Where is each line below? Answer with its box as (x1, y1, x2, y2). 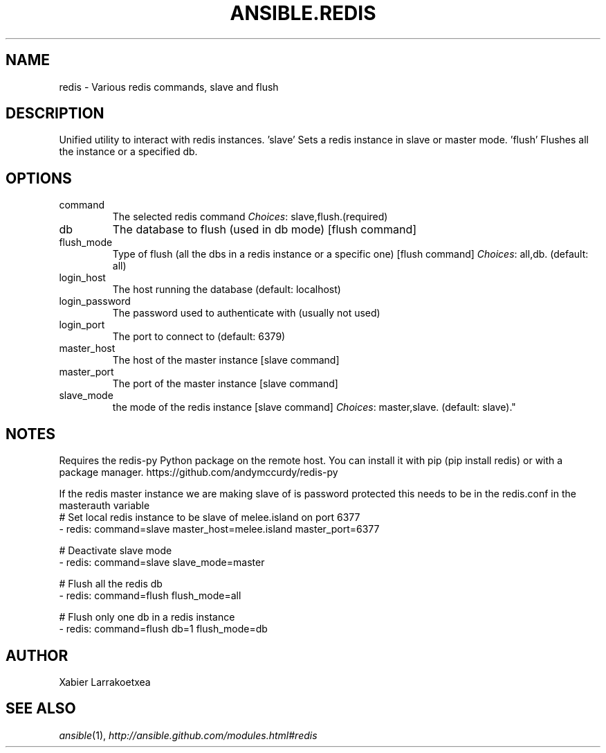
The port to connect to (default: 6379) (112, 330, 286, 343)
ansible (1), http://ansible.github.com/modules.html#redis (59, 729, 318, 741)
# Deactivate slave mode (59, 544, 172, 557)
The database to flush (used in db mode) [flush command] (112, 222, 417, 237)
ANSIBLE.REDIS (230, 1, 376, 25)
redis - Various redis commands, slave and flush (59, 80, 279, 93)
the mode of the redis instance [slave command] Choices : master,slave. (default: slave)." (112, 401, 516, 414)
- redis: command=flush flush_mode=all (59, 590, 241, 602)
